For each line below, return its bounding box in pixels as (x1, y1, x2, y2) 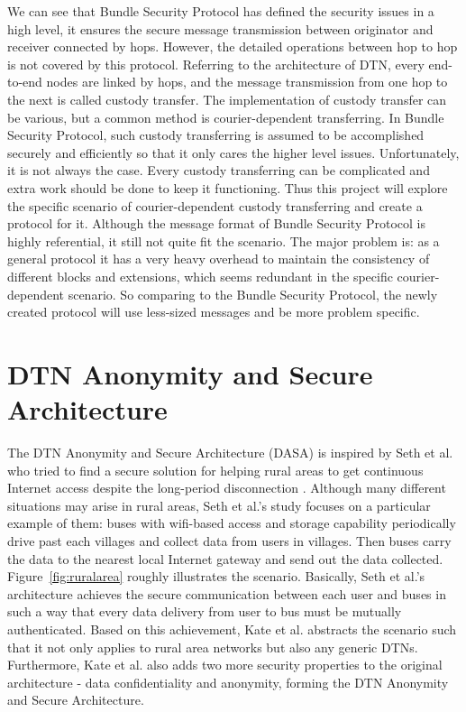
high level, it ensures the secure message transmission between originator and (7, 19, 434, 38)
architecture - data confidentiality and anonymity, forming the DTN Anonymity (7, 672, 449, 691)
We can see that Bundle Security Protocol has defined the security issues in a (7, 2, 434, 20)
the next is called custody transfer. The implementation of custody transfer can (7, 89, 447, 108)
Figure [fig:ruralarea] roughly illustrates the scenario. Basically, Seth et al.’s (7, 567, 425, 586)
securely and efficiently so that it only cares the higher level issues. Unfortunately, (7, 143, 460, 162)
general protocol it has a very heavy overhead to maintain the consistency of (7, 249, 430, 268)
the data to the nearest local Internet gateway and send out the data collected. (7, 549, 443, 568)
